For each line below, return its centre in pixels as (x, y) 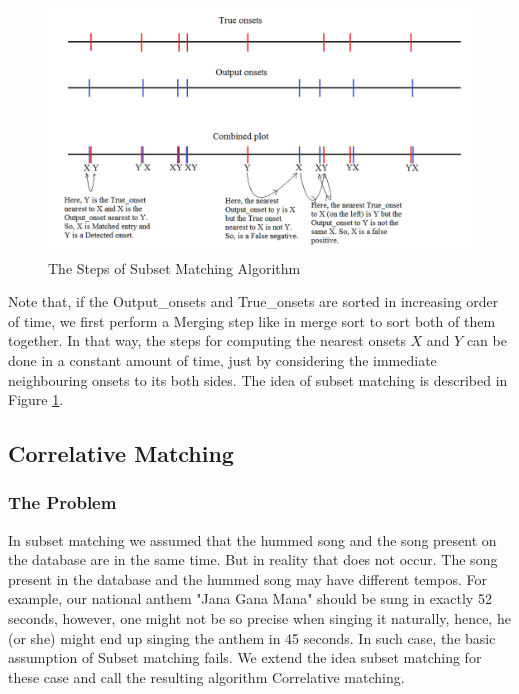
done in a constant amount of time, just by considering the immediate (222, 359)
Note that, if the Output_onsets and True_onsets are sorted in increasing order (253, 301)
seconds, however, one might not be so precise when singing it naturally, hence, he (259, 618)
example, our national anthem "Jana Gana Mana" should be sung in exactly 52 (250, 598)
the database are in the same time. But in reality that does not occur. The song (253, 559)
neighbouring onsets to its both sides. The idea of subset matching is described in (258, 379)
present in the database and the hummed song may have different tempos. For (247, 578)
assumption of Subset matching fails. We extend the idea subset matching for (245, 657)
